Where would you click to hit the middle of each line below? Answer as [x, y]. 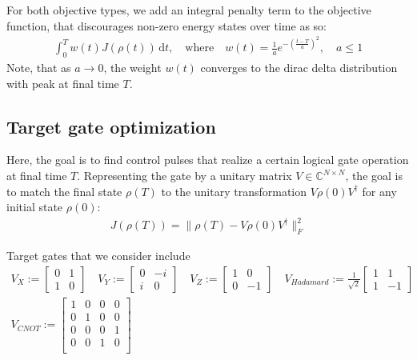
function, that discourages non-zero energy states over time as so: [166, 25]
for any [379, 191]
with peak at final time [63, 83]
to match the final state [64, 191]
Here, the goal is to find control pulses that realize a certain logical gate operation [208, 160]
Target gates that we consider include [98, 256]
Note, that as [39, 68]
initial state [35, 207]
